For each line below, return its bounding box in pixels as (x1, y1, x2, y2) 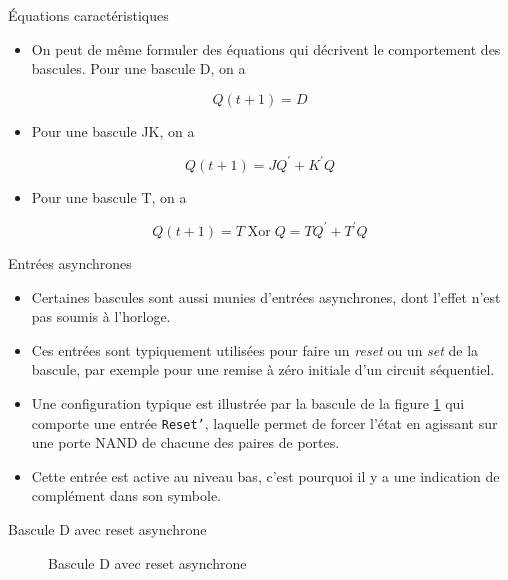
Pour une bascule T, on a (31, 186, 187, 207)
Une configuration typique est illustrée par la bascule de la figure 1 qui (31, 392, 465, 413)
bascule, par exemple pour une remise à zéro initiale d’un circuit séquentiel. (31, 359, 495, 380)
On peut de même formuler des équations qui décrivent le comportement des (31, 38, 501, 59)
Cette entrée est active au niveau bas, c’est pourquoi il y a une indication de (31, 465, 500, 486)
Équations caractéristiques (8, 5, 169, 25)
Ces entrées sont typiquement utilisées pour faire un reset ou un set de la (31, 339, 479, 360)
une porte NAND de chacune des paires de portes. (31, 432, 340, 453)
